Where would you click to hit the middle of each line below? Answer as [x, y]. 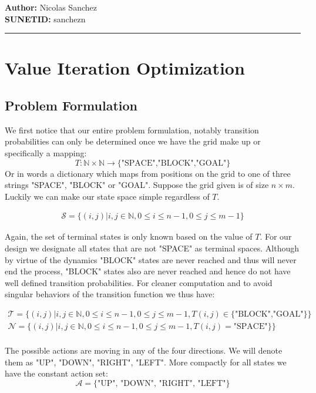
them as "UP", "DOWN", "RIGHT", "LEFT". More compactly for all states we [146, 362]
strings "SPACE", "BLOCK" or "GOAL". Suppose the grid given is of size [137, 185]
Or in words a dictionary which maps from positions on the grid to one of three [148, 173]
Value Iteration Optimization [125, 68]
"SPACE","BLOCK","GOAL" [174, 163]
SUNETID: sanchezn [45, 19]
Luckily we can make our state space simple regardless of [107, 196]
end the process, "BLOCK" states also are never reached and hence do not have [148, 271]
